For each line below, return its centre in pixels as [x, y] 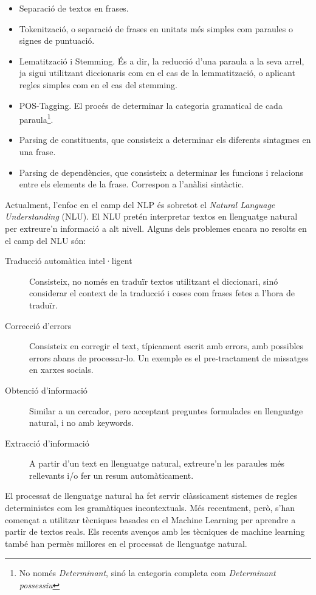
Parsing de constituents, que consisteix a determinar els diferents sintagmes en [165, 140]
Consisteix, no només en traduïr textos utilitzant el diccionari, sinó [154, 281]
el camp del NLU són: [46, 240]
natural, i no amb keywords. [81, 423]
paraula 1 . [36, 118]
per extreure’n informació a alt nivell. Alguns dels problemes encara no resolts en [156, 228]
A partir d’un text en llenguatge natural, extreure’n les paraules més [157, 463]
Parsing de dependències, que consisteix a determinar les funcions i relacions [161, 172]
